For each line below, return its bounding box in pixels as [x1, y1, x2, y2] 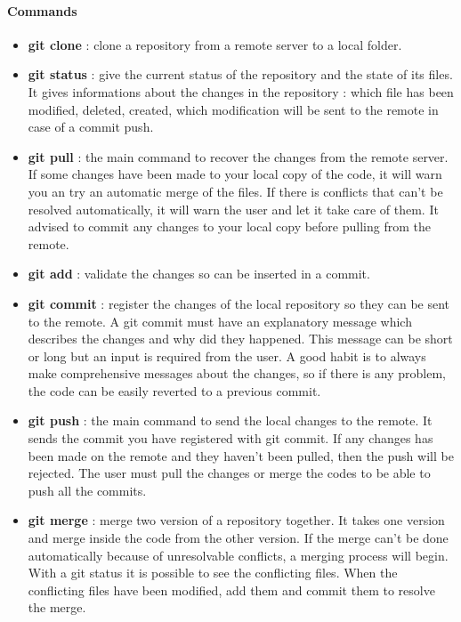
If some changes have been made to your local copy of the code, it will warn [28, 165, 442, 183]
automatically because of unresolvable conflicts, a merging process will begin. [28, 545, 449, 564]
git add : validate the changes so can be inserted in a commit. [28, 264, 370, 283]
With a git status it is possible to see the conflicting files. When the [28, 563, 398, 582]
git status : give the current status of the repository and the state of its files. [28, 65, 453, 84]
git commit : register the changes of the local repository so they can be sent [28, 294, 450, 312]
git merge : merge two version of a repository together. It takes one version [28, 511, 445, 529]
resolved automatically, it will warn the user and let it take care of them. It [28, 199, 439, 218]
